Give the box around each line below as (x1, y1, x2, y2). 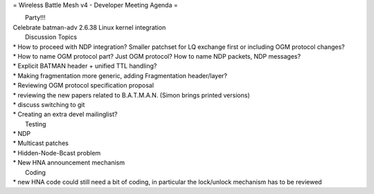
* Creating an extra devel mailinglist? (12, 110, 118, 119)
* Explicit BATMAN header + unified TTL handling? (12, 62, 157, 70)
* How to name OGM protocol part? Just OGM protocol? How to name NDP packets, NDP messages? (12, 52, 301, 60)
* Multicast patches (12, 139, 69, 148)
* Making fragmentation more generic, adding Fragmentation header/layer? (12, 71, 228, 79)
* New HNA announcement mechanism (12, 159, 125, 167)
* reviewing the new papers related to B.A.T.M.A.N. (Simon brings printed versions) (12, 90, 250, 99)
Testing (25, 119, 46, 128)
